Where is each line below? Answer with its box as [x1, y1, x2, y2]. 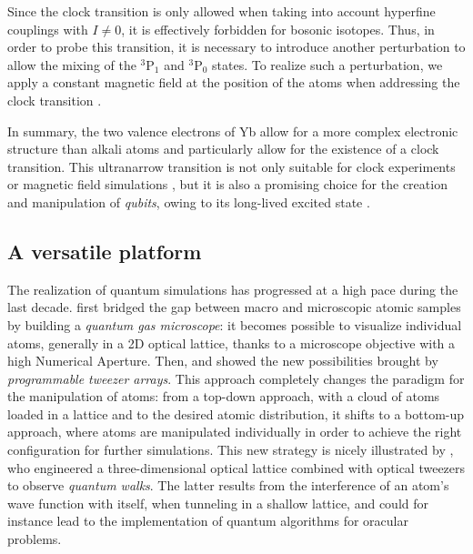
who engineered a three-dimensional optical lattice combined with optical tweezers [7, 458, 466, 477]
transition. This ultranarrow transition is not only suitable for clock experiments [7, 156, 456, 176]
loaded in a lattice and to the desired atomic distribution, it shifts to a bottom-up [7, 404, 465, 423]
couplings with [7, 19, 88, 38]
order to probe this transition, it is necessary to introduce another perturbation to [7, 37, 466, 56]
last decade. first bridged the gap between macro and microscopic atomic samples [7, 297, 461, 317]
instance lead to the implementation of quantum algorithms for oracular [7, 511, 408, 530]
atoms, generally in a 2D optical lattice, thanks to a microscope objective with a [7, 333, 456, 352]
